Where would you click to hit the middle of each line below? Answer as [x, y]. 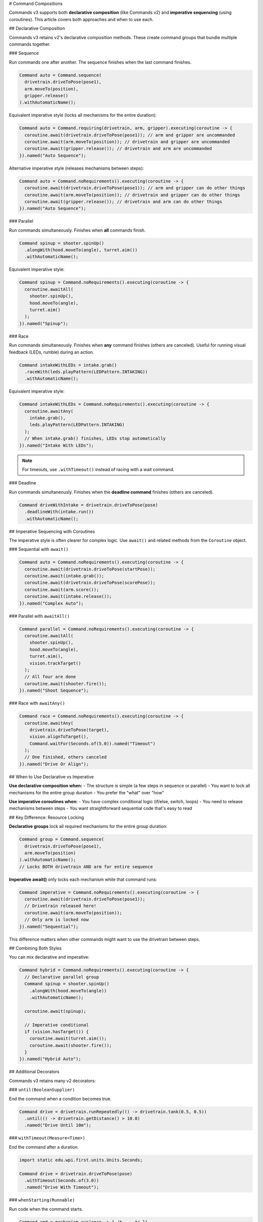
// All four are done [50, 677]
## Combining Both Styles [35, 948]
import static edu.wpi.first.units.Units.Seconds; [81, 1160]
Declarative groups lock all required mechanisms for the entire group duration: [88, 827]
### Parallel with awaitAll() [39, 616]
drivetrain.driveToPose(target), [69, 730]
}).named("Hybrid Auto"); [50, 1059]
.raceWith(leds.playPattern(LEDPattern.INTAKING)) [86, 372]
